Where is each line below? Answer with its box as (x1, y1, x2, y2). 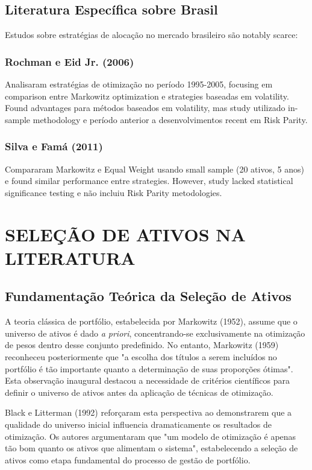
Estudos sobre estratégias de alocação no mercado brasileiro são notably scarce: (5, 28, 298, 41)
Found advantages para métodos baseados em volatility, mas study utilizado (5, 101, 285, 114)
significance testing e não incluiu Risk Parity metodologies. (5, 186, 222, 198)
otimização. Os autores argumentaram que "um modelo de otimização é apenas (5, 430, 296, 442)
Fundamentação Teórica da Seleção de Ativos (5, 287, 292, 305)
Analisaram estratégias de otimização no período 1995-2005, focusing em (5, 78, 273, 91)
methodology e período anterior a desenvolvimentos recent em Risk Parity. (33, 113, 308, 125)
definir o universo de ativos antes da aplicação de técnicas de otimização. (5, 386, 273, 398)
